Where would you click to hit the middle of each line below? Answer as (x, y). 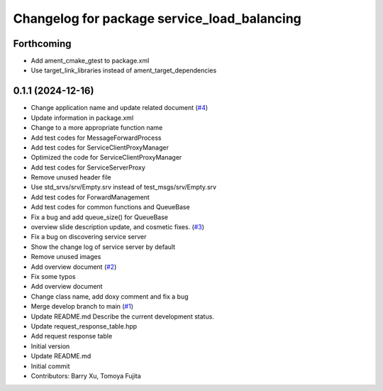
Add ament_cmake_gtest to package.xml (90, 61)
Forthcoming (42, 44)
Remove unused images (66, 257)
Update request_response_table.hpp (84, 326)
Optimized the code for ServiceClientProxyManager (106, 158)
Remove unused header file (71, 177)
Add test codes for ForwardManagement (90, 197)
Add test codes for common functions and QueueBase (111, 207)
